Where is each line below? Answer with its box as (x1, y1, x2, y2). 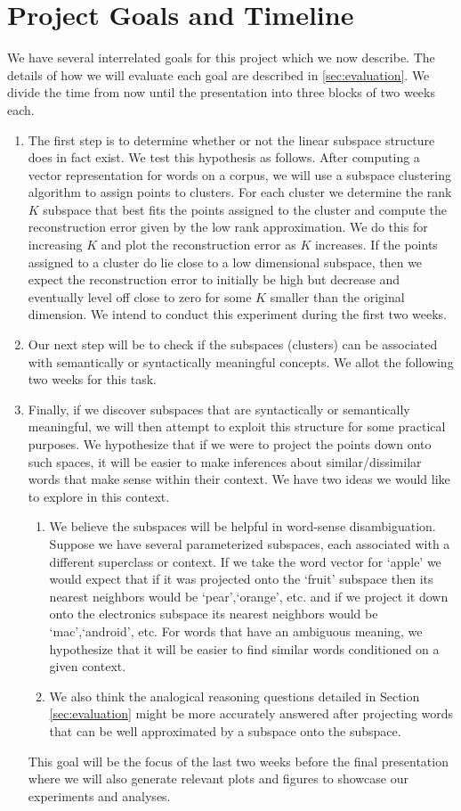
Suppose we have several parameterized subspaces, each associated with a (49, 534, 450, 553)
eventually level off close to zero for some (28, 287, 252, 306)
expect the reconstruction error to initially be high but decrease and (28, 270, 400, 289)
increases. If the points (314, 235, 438, 254)
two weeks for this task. (28, 370, 157, 389)
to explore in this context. (28, 487, 170, 505)
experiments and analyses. (28, 786, 171, 805)
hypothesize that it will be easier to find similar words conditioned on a (49, 639, 440, 658)
